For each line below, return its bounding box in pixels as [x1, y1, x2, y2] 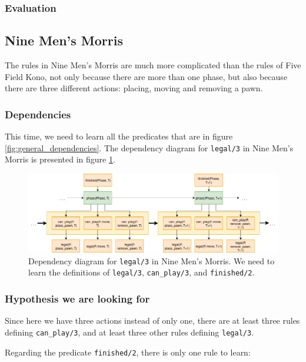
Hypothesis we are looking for [5, 291, 150, 305]
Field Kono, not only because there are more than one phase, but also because [5, 70, 288, 82]
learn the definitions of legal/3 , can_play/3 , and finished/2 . [28, 266, 255, 278]
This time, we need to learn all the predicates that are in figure [5, 130, 233, 142]
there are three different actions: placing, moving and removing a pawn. [5, 82, 263, 94]
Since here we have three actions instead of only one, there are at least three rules [5, 314, 300, 327]
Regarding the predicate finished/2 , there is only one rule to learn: [5, 346, 251, 358]
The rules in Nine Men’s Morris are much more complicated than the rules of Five [5, 59, 301, 71]
